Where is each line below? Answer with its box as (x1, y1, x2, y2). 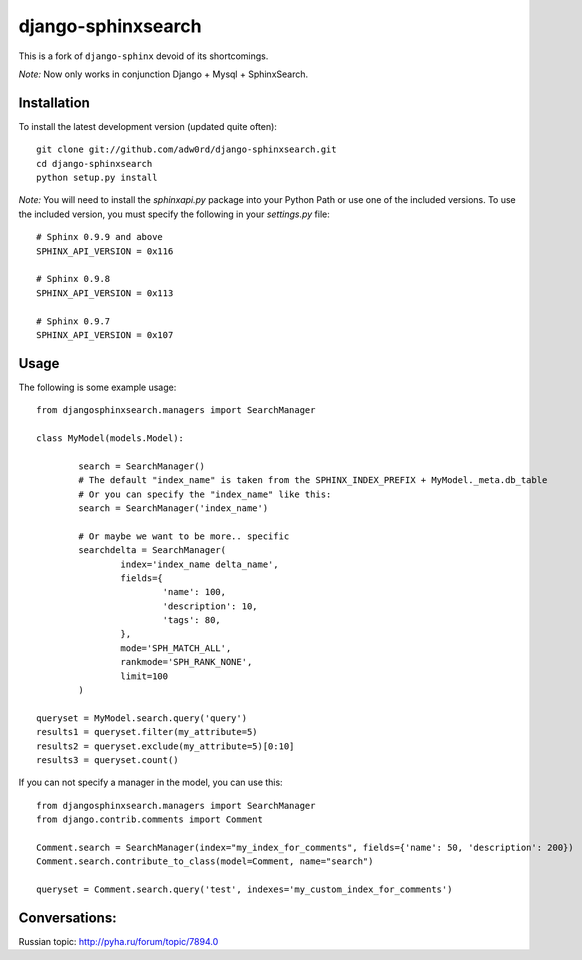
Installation (18, 94, 90, 111)
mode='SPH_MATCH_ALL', (120, 642, 232, 654)
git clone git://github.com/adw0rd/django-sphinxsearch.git (36, 144, 337, 155)
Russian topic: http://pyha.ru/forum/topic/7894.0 (18, 936, 219, 948)
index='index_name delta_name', (120, 558, 279, 570)
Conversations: (18, 909, 117, 926)
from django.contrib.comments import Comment (36, 814, 264, 825)
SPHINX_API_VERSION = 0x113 (36, 287, 174, 299)
